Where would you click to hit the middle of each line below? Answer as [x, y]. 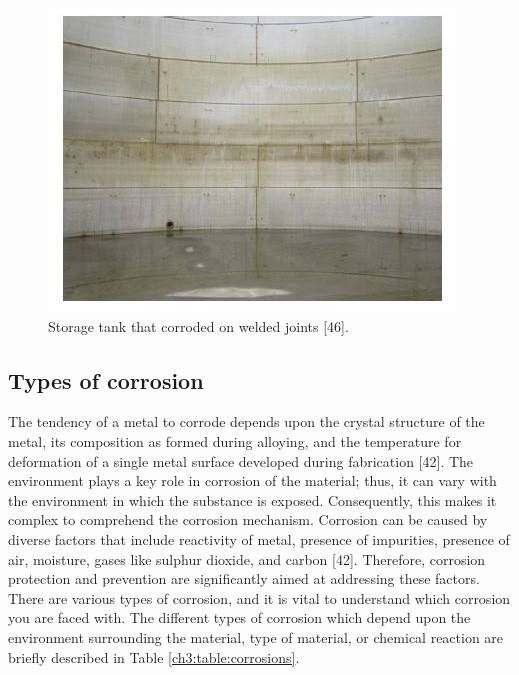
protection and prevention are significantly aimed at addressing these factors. [244, 578]
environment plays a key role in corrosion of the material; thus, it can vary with [252, 480]
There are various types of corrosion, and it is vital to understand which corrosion [259, 597]
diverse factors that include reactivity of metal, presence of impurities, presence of [259, 538]
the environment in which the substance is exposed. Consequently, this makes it [252, 499]
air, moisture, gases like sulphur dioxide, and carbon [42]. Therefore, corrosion [247, 558]
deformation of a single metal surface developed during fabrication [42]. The [241, 460]
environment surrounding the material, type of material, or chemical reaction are [256, 636]
